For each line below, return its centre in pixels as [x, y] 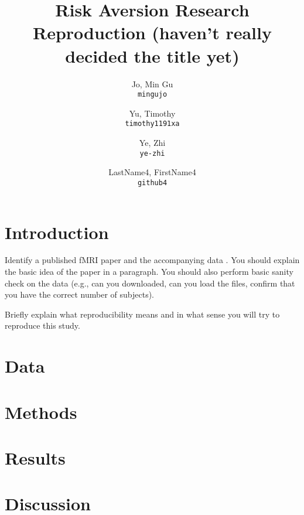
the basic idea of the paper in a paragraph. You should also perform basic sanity [149, 272]
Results [35, 457]
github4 [152, 183]
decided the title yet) [152, 55]
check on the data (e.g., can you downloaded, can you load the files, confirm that [150, 283]
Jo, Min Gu [152, 83]
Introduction [57, 232]
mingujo [152, 95]
